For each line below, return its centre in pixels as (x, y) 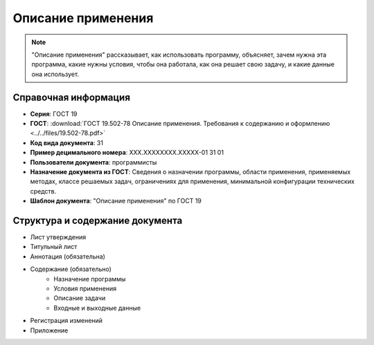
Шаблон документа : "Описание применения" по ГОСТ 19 (116, 201)
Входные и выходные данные (97, 308)
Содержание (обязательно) (71, 269)
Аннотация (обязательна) (68, 257)
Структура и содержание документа (98, 220)
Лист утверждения (58, 237)
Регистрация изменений (66, 321)
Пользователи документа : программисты (93, 162)
